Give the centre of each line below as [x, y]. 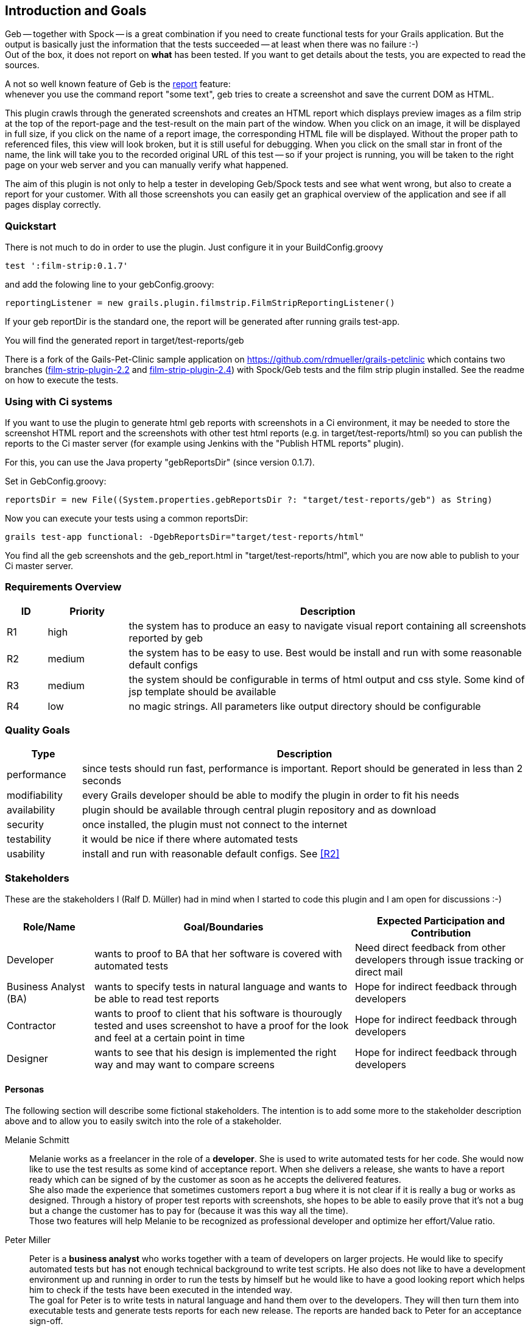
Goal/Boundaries [223, 927]
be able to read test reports [156, 999]
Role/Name [49, 927]
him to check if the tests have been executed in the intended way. [161, 1290]
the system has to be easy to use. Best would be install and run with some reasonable [325, 652]
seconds [102, 781]
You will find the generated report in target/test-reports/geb [125, 341]
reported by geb [166, 638]
